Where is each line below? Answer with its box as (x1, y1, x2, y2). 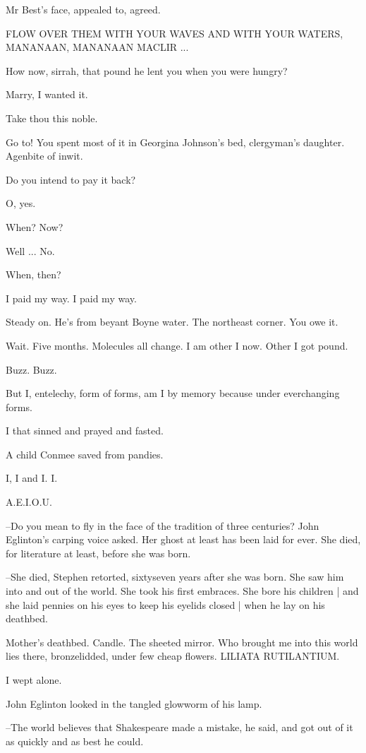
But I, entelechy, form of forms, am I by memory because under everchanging (6, 386, 340, 401)
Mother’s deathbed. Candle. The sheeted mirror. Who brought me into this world (6, 634, 358, 649)
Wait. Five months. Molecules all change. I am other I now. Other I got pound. (6, 338, 348, 352)
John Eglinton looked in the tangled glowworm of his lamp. (6, 696, 262, 711)
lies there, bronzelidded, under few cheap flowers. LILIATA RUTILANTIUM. (6, 648, 340, 663)
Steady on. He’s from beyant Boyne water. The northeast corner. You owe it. (6, 314, 338, 329)
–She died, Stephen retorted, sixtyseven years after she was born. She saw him (6, 569, 344, 584)
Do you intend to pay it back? (6, 172, 136, 186)
